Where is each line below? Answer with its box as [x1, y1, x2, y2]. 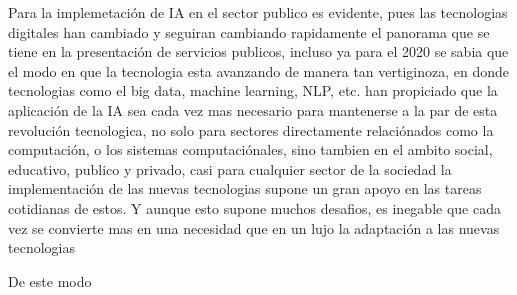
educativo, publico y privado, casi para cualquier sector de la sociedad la [8, 158, 452, 179]
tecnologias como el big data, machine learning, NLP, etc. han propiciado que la [8, 80, 498, 101]
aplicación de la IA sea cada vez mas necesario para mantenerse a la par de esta [8, 99, 498, 120]
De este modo [8, 270, 92, 291]
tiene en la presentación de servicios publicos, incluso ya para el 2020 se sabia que [8, 41, 509, 62]
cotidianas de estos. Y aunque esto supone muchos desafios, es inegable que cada [8, 197, 501, 218]
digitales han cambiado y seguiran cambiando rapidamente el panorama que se [8, 21, 490, 42]
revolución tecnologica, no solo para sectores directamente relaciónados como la [8, 119, 494, 140]
